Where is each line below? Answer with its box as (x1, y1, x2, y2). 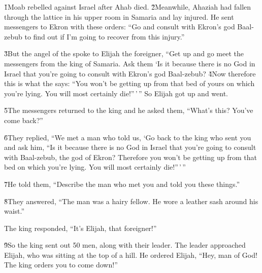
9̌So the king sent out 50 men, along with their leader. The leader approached (4, 240, 246, 250)
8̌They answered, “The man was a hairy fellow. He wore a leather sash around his (4, 196, 258, 206)
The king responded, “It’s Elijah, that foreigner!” (4, 222, 157, 233)
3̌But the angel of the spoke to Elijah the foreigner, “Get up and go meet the (4, 48, 244, 59)
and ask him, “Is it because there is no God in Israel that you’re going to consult (4, 142, 256, 152)
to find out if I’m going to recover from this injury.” (24, 31, 185, 42)
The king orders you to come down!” (4, 259, 118, 270)
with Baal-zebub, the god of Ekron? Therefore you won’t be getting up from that (4, 151, 257, 162)
